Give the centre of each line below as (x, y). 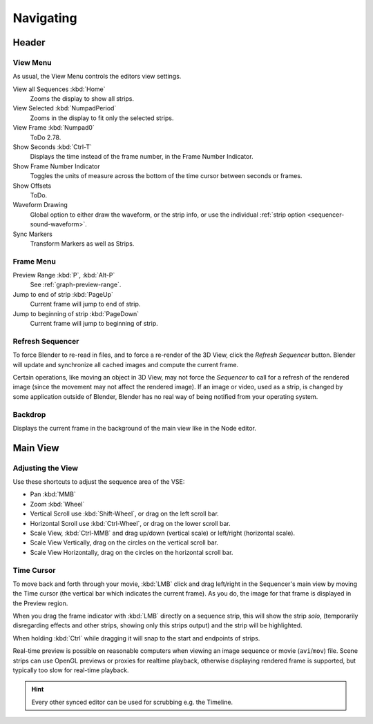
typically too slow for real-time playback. (71, 670)
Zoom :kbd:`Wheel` (57, 504)
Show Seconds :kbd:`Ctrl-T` (52, 147)
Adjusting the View (46, 468)
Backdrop (29, 414)
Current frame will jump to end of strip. (85, 304)
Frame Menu (35, 261)
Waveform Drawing (40, 205)
